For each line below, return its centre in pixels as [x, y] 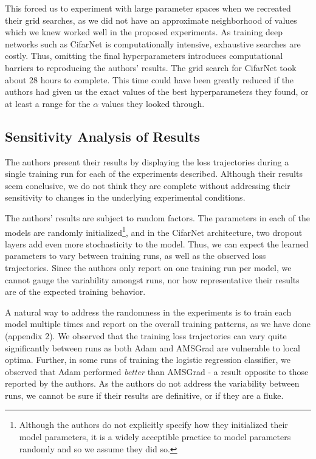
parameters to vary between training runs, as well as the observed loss [136, 256]
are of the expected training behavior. [75, 292]
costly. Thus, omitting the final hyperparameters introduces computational [144, 56]
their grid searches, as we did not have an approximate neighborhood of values [151, 20]
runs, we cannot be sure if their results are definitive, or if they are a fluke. [144, 395]
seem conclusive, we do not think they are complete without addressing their [148, 185]
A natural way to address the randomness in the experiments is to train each [148, 312]
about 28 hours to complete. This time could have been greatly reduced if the [149, 79]
